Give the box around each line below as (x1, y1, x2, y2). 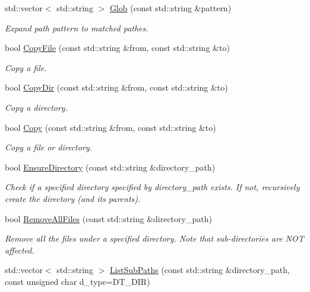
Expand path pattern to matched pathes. (5, 21, 148, 34)
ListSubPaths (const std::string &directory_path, (109, 264, 290, 276)
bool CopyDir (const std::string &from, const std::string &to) (5, 81, 228, 94)
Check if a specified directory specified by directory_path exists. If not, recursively (5, 181, 300, 193)
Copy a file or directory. (5, 141, 92, 153)
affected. (5, 243, 34, 256)
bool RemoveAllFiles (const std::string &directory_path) (5, 212, 212, 224)
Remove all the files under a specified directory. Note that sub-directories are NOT (5, 232, 304, 245)
